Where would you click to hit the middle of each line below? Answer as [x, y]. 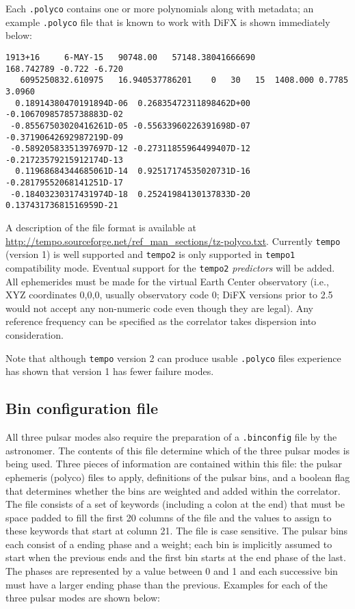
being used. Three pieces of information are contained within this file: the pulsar [174, 464]
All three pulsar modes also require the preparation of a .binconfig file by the [171, 437]
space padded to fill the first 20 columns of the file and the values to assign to [169, 517]
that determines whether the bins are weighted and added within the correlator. [173, 490]
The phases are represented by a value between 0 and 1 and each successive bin [172, 571]
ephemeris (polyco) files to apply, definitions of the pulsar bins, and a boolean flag [178, 477]
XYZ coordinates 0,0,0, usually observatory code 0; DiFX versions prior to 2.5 [169, 295]
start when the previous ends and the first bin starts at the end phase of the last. [176, 557]
